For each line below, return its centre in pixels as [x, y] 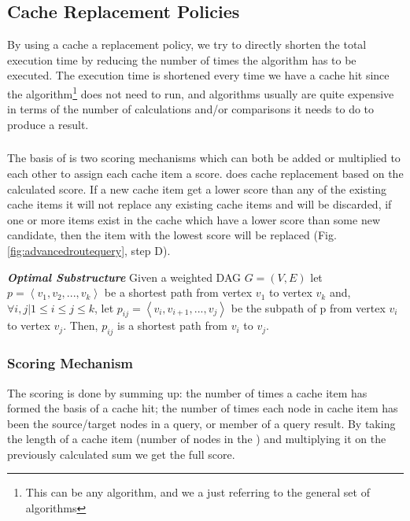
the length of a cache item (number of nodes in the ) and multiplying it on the [197, 439]
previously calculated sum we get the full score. [121, 454]
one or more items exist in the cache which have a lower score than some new [194, 219]
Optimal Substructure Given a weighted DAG [124, 277]
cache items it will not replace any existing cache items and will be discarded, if [199, 204]
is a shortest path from [172, 325]
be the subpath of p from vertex [308, 307]
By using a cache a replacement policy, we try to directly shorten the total [187, 44]
